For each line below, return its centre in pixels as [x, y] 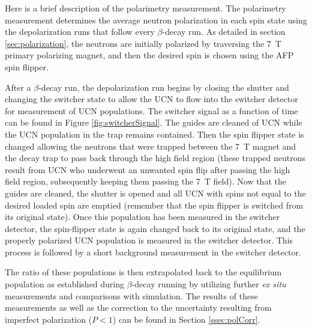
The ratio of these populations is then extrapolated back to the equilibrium [143, 272]
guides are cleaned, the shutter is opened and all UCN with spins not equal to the [155, 193]
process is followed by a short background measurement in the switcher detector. [153, 252]
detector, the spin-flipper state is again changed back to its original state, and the [155, 228]
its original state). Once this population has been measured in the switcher [142, 217]
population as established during [65, 284]
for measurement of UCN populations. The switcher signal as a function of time [151, 110]
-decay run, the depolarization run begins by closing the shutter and [164, 87]
